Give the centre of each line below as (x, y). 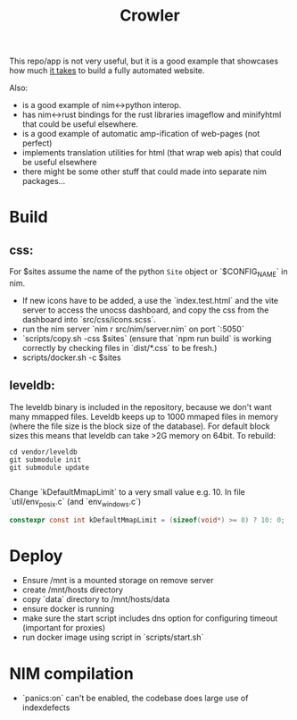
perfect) (37, 143)
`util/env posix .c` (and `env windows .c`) (75, 502)
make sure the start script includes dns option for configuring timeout (150, 618)
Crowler (150, 16)
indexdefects (46, 707)
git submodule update (49, 467)
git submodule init (45, 460)
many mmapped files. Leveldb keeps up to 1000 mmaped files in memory (144, 416)
